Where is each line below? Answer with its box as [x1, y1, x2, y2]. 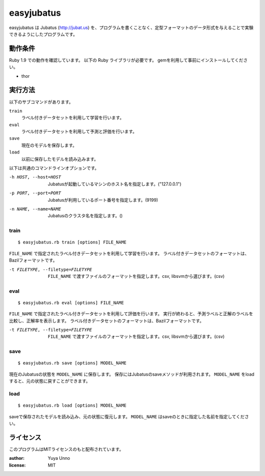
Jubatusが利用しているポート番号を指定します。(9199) [48, 197, 159, 203]
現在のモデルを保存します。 [21, 142, 77, 148]
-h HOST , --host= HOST [9, 175, 61, 180]
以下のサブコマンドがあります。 [9, 99, 74, 105]
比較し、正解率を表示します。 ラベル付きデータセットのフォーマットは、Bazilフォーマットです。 [9, 318, 204, 324]
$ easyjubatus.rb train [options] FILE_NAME [18, 239, 127, 245]
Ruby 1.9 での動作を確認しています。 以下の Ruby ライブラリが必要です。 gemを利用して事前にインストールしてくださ [9, 57, 248, 63]
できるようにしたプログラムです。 [9, 31, 78, 37]
